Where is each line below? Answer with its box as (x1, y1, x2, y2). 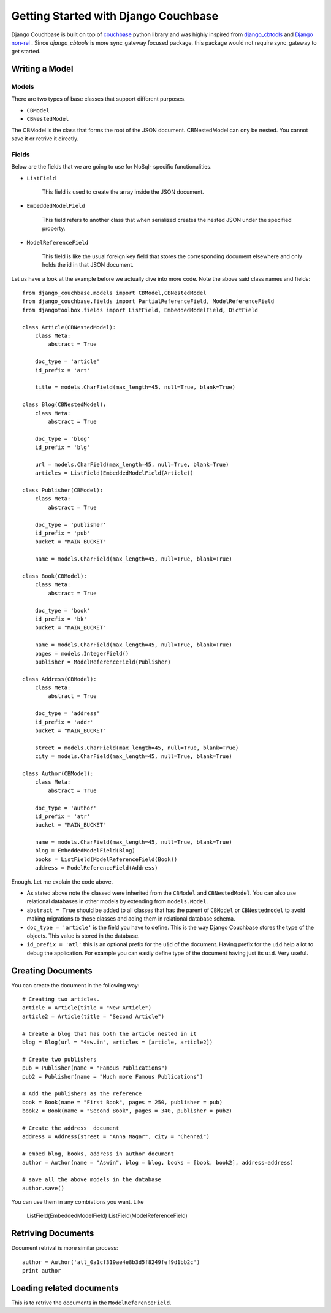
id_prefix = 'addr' (34, 718, 94, 725)
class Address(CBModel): (22, 675, 97, 683)
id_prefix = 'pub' (34, 530, 91, 537)
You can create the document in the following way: (11, 981, 140, 989)
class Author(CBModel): (22, 770, 94, 777)
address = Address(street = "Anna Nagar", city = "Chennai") (22, 1133, 210, 1140)
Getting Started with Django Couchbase (11, 9, 219, 23)
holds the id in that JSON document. (42, 261, 134, 269)
